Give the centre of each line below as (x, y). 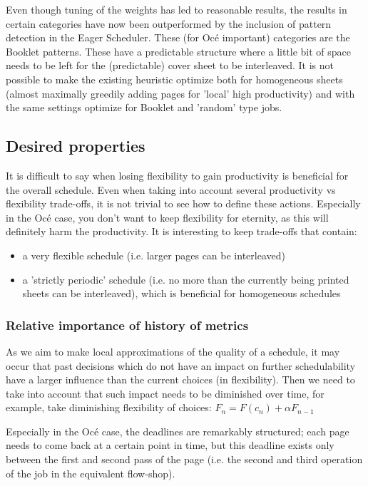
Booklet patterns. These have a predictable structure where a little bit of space (179, 51)
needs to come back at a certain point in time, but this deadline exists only (170, 445)
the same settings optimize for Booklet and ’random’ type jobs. (144, 107)
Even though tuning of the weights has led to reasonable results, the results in (177, 9)
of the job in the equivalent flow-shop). (91, 473)
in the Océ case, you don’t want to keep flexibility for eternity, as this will (167, 217)
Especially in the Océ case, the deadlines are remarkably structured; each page (178, 431)
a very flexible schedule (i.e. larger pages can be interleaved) (154, 255)
